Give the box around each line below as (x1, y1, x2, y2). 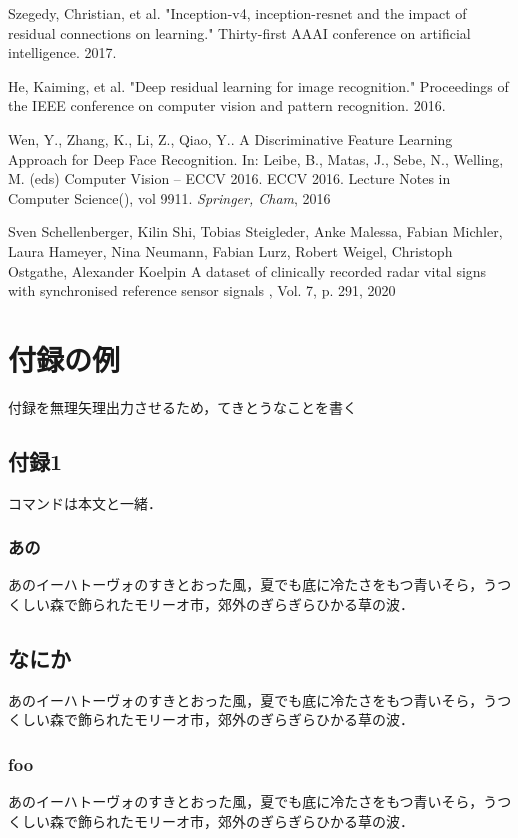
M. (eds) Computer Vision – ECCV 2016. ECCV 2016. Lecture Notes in (8, 168, 451, 189)
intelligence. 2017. (8, 42, 117, 63)
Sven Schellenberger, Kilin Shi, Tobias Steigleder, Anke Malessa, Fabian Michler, (8, 221, 503, 242)
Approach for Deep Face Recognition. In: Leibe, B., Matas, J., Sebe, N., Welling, (8, 148, 504, 169)
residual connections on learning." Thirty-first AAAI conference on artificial (8, 22, 471, 43)
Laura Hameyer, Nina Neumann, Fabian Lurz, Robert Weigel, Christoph (8, 240, 453, 261)
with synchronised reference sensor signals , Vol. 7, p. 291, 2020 (8, 280, 396, 301)
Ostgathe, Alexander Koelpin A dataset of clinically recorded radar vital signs (8, 260, 487, 281)
